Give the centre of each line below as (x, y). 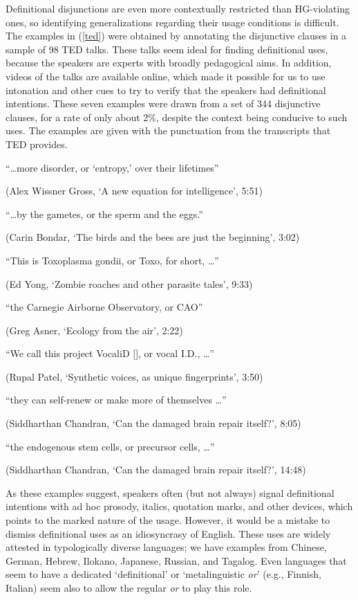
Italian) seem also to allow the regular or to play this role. (129, 588)
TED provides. (37, 144)
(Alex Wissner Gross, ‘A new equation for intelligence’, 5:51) (134, 191)
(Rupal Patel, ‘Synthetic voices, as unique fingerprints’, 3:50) (134, 376)
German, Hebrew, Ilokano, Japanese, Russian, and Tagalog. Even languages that (176, 560)
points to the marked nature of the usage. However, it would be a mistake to (168, 520)
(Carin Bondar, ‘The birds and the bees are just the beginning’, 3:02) (153, 237)
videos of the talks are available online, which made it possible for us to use (166, 76)
